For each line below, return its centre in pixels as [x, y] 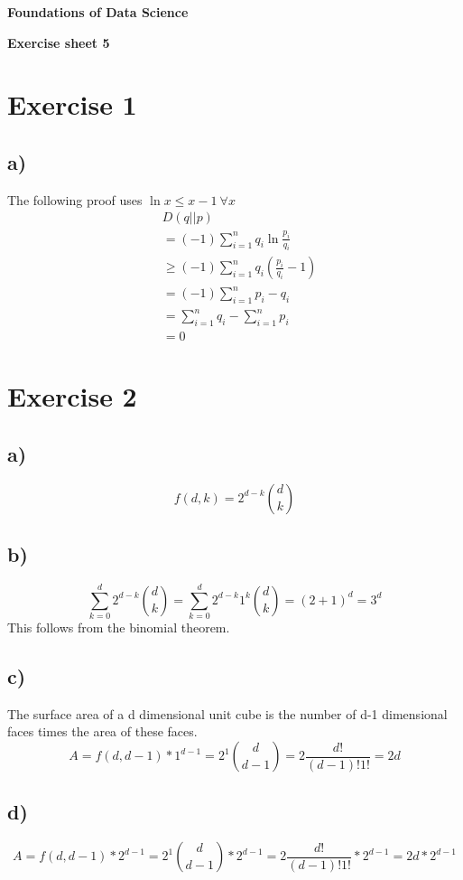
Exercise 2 [72, 396]
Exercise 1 [72, 104]
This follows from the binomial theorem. [119, 627]
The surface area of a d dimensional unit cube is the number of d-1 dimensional [227, 713]
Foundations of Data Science [98, 12]
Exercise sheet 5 [59, 42]
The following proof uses [75, 199]
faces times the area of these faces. [102, 731]
